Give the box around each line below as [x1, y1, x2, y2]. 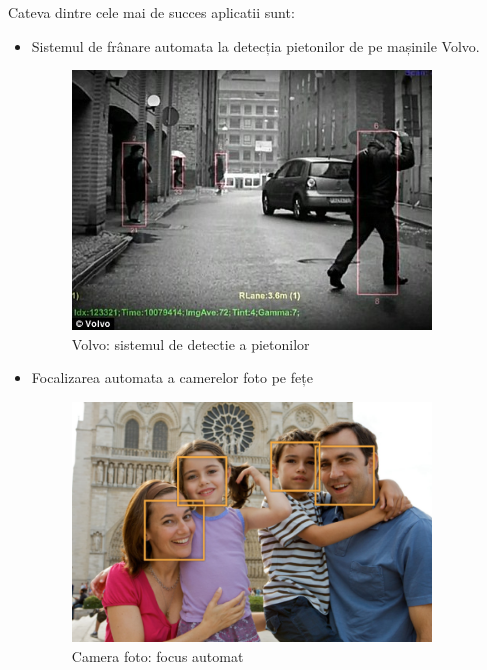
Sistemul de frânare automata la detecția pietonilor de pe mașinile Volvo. [31, 35, 480, 56]
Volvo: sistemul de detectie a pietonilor [71, 333, 310, 354]
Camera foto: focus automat [71, 645, 244, 666]
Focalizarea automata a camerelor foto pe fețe [31, 367, 313, 388]
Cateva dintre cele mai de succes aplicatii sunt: [8, 2, 295, 22]
